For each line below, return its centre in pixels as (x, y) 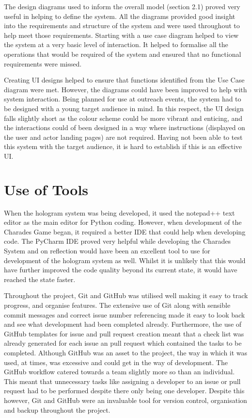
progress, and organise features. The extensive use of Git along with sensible (117, 305)
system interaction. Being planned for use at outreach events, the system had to (123, 99)
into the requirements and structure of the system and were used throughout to (122, 25)
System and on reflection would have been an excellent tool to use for (107, 251)
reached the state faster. (40, 279)
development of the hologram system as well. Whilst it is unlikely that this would (125, 260)
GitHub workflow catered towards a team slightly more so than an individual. (119, 372)
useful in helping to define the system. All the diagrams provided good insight (120, 16)
